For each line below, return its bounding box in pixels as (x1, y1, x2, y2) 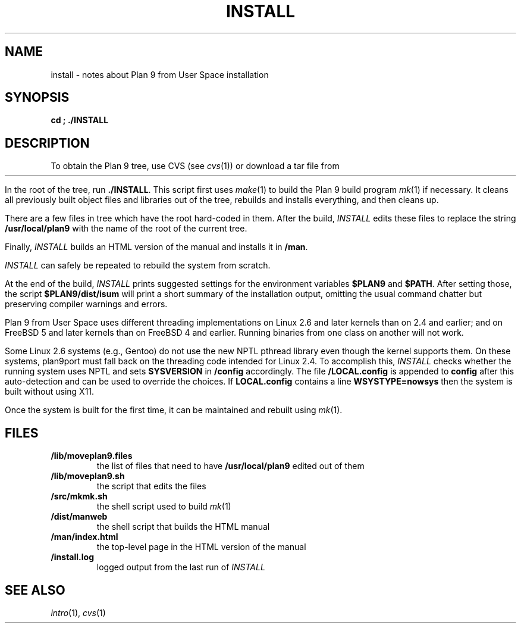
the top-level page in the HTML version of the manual (96, 542, 306, 552)
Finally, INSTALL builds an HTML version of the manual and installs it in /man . (5, 242, 308, 252)
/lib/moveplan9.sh (51, 471, 125, 482)
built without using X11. (5, 386, 95, 397)
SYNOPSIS (5, 90, 70, 105)
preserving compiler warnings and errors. (5, 299, 168, 310)
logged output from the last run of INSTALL (96, 562, 265, 573)
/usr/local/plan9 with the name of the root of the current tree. (5, 223, 247, 234)
